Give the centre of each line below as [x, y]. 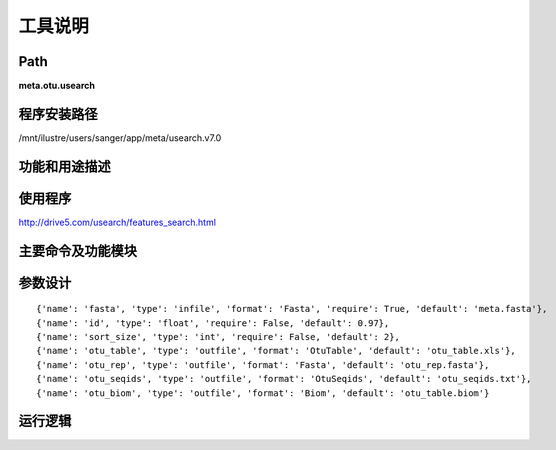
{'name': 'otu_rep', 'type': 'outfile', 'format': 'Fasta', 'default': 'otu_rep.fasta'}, [263, 364]
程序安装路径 [58, 113]
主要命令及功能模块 [77, 250]
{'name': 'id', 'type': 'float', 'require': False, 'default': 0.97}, [213, 323]
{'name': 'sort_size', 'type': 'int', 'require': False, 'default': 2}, [218, 337]
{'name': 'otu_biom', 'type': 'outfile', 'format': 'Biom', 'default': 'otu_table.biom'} [263, 393]
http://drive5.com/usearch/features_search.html [117, 222]
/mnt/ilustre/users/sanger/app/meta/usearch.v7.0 [120, 137]
